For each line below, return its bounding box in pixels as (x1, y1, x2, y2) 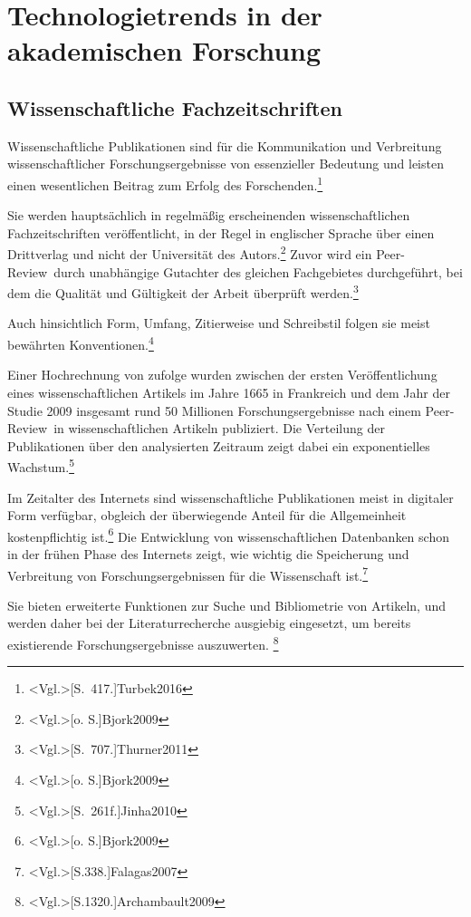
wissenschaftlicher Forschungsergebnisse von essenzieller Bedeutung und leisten (7, 154, 444, 173)
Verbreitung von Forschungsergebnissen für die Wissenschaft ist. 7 (7, 563, 369, 584)
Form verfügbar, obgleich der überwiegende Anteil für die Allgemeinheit (7, 506, 407, 525)
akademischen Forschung (7, 32, 322, 69)
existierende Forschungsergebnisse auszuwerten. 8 (7, 632, 279, 653)
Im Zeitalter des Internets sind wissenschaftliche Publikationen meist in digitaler (7, 487, 454, 507)
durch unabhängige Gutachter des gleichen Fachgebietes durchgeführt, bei (53, 262, 463, 281)
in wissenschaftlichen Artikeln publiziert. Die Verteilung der (53, 419, 385, 438)
